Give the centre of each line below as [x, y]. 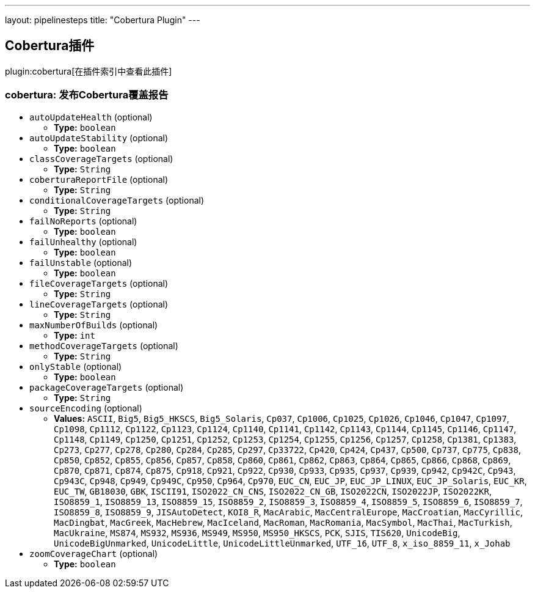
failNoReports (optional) [83, 221]
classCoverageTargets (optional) [101, 158]
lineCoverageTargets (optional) [99, 304]
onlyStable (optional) [76, 366]
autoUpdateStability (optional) [99, 138]
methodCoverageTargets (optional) [104, 345]
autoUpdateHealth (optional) [91, 117]
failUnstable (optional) [81, 262]
